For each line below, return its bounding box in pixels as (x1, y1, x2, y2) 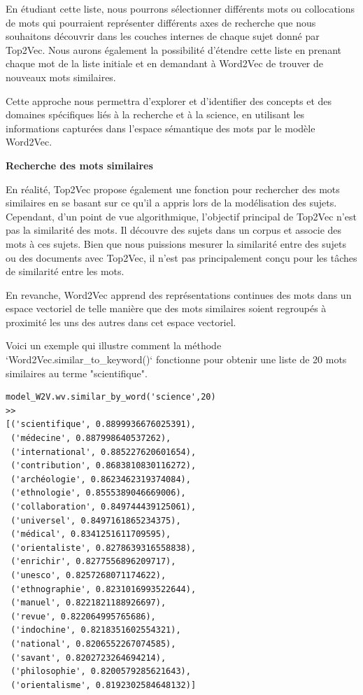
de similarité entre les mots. (6, 264, 124, 279)
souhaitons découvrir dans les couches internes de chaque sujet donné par (6, 29, 320, 43)
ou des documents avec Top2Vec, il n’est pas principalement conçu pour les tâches (6, 250, 357, 265)
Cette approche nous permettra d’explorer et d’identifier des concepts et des (6, 93, 332, 108)
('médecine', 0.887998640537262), (10, 433, 171, 444)
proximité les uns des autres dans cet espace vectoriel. (6, 314, 236, 329)
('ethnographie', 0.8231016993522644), (10, 584, 197, 594)
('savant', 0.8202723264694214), (10, 652, 166, 663)
